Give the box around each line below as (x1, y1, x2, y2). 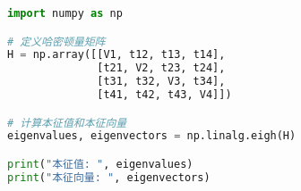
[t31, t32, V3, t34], (97, 75, 226, 88)
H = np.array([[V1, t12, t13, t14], (7, 48, 226, 62)
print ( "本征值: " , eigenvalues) (7, 157, 193, 170)
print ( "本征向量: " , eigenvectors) (7, 170, 211, 184)
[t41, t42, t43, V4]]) (97, 88, 232, 102)
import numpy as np (7, 7, 123, 20)
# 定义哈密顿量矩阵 (7, 35, 106, 48)
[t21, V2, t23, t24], (97, 62, 226, 75)
